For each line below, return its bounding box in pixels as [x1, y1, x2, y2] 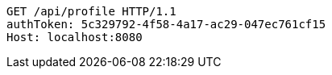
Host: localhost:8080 [6, 31, 143, 44]
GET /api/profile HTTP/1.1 [6, 5, 176, 18]
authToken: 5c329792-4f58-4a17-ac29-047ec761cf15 [6, 18, 326, 31]
